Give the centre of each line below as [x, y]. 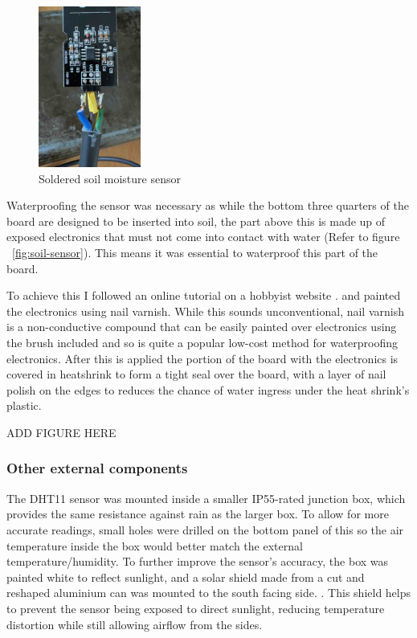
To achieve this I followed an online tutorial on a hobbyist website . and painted [204, 295]
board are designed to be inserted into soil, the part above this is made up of [196, 221]
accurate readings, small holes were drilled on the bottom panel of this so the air [205, 529]
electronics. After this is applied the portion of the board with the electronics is [202, 358]
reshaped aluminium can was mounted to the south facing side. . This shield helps [209, 593]
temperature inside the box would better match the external [155, 545]
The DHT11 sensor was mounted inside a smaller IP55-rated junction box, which [206, 498]
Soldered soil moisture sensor [110, 178]
